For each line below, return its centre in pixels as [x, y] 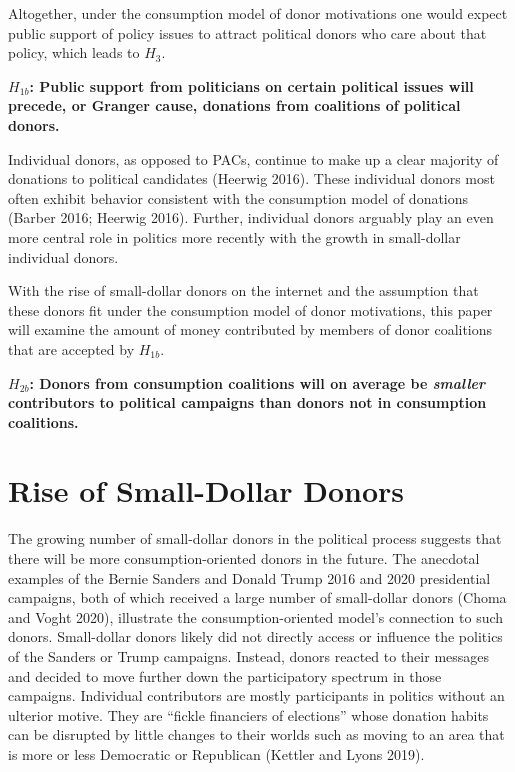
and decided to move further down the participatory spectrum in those [225, 675]
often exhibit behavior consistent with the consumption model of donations [238, 197]
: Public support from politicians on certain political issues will [251, 85]
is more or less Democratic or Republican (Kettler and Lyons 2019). [216, 753]
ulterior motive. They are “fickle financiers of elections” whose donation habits [248, 714]
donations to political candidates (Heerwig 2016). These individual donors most [251, 178]
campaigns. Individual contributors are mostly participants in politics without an [256, 695]
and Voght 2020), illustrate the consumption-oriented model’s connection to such [256, 616]
